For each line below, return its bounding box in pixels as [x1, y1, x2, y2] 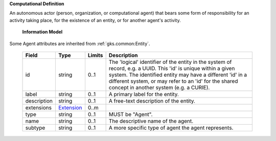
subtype [25, 124, 45, 131]
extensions [25, 104, 52, 111]
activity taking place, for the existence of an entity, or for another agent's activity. [9, 17, 181, 23]
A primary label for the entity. [108, 90, 179, 98]
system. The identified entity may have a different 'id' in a [108, 71, 247, 78]
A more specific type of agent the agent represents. [108, 124, 234, 131]
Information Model [22, 29, 63, 35]
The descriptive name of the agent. [108, 118, 194, 125]
